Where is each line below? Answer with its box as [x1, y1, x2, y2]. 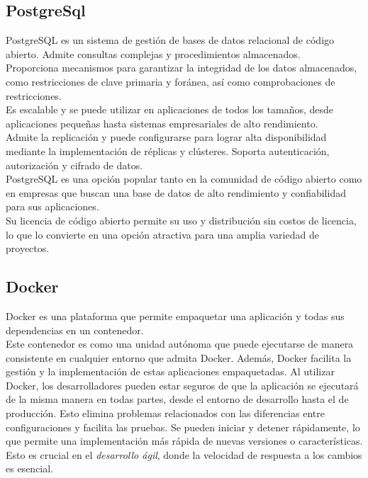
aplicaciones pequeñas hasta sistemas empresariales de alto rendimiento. [6, 115, 318, 130]
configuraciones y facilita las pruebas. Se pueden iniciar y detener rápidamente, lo [6, 419, 360, 434]
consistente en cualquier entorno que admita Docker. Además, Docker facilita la [6, 350, 352, 365]
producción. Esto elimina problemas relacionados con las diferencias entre [6, 406, 325, 421]
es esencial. [6, 461, 54, 476]
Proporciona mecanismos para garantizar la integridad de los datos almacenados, [6, 60, 357, 75]
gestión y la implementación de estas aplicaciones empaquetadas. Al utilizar [6, 364, 335, 379]
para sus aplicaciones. [6, 199, 99, 214]
